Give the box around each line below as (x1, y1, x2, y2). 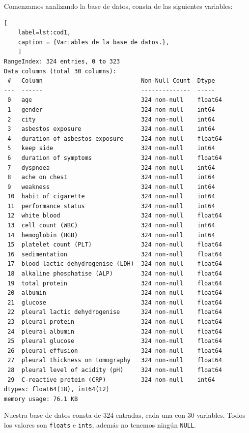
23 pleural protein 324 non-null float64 (7, 318, 222, 325)
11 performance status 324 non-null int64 (7, 202, 215, 210)
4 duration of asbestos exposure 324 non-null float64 (7, 135, 222, 142)
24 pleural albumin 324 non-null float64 (7, 328, 222, 335)
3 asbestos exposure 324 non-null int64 (7, 125, 215, 133)
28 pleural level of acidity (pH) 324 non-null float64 (7, 366, 222, 373)
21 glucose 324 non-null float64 (7, 299, 222, 306)
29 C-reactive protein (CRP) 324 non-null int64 (7, 376, 215, 383)
